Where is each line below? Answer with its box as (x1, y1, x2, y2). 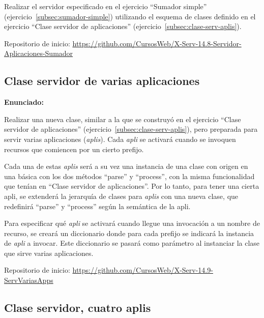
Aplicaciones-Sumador (4, 48, 73, 59)
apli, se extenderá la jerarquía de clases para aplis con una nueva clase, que (4, 190, 239, 201)
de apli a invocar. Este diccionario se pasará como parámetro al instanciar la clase (4, 238, 260, 248)
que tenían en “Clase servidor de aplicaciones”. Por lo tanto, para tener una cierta (4, 181, 259, 191)
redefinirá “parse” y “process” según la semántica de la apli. (4, 200, 191, 211)
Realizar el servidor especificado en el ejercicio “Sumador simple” (4, 1, 207, 11)
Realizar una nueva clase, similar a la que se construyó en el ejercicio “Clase (4, 113, 241, 124)
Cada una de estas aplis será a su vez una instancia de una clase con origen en (4, 161, 248, 171)
